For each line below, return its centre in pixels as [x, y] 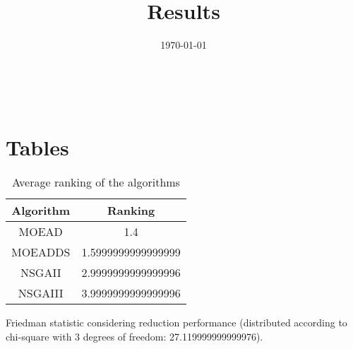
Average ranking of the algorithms [96, 182]
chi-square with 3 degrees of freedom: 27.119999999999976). [134, 337]
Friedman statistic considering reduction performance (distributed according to [176, 323]
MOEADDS [41, 252]
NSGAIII [41, 293]
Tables [37, 147]
